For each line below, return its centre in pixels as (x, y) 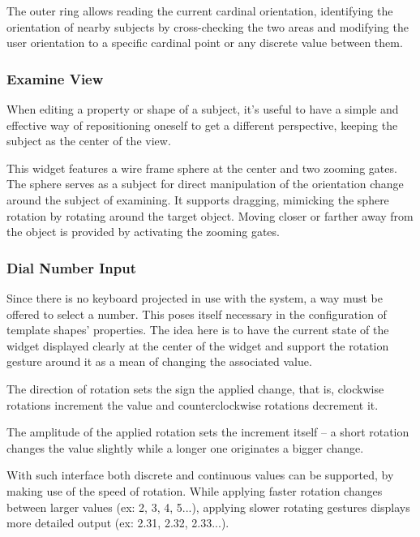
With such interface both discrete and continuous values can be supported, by (200, 475)
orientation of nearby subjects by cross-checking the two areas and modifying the (208, 26)
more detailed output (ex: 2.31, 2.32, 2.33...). (118, 523)
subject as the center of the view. (89, 141)
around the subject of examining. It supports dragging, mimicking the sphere (198, 199)
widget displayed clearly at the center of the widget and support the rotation (198, 345)
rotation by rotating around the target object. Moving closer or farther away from (210, 215)
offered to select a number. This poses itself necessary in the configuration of (197, 314)
